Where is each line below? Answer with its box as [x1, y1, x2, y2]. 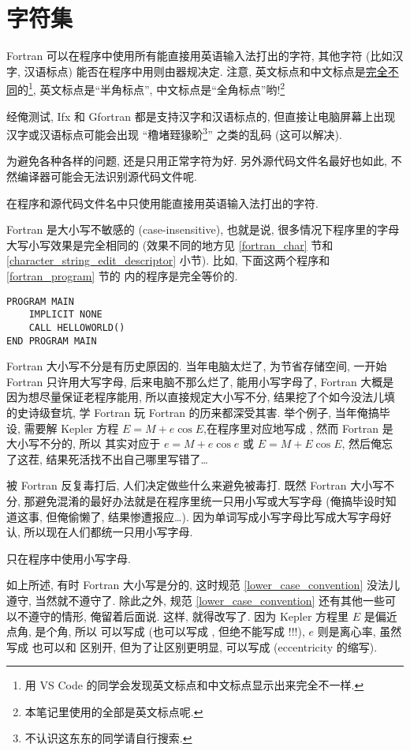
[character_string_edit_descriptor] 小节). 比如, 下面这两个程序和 [6, 252, 330, 268]
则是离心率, [317, 623, 376, 640]
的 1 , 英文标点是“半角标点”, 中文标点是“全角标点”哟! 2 [17, 79, 285, 97]
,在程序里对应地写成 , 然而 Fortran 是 [203, 419, 393, 436]
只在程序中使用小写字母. [6, 550, 131, 566]
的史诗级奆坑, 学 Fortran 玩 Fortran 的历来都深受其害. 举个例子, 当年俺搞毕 [6, 404, 390, 420]
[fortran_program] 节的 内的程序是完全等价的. [6, 267, 238, 284]
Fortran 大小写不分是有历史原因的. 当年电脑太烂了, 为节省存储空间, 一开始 [6, 358, 387, 374]
